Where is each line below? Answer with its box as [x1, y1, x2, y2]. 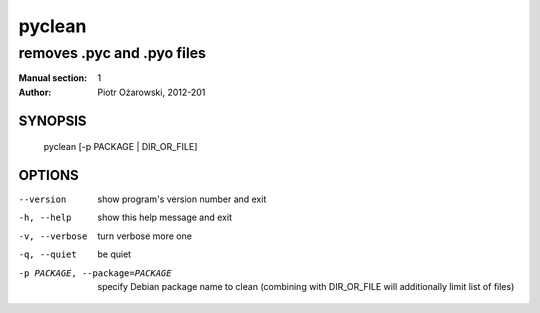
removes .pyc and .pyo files [18, 44, 207, 62]
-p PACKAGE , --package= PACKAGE [18, 267, 172, 279]
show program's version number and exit [97, 193, 267, 205]
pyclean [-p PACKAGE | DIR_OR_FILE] [43, 141, 198, 153]
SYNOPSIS [18, 112, 87, 129]
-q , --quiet [18, 249, 77, 260]
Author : [18, 86, 52, 98]
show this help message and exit [97, 211, 232, 224]
